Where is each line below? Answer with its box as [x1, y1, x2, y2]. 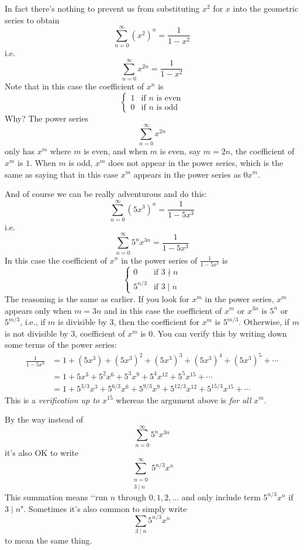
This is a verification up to [5, 393, 100, 406]
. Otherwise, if [239, 316, 289, 328]
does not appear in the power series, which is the [108, 156, 284, 168]
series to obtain [5, 13, 60, 26]
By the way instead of [5, 413, 84, 426]
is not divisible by [5, 327, 68, 339]
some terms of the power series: [5, 338, 117, 351]
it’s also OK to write [5, 446, 79, 458]
